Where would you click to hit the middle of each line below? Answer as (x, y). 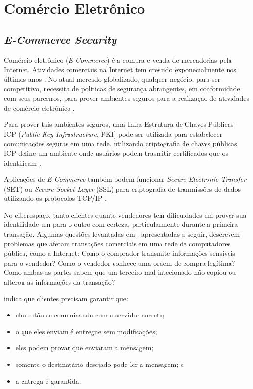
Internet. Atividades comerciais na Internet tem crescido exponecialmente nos (120, 69)
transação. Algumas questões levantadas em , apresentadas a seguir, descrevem (122, 234)
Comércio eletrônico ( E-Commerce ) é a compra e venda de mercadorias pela (118, 60)
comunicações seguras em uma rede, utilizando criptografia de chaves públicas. (122, 143)
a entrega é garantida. (48, 380)
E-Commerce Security (60, 39)
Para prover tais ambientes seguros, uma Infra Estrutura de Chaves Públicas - (121, 124)
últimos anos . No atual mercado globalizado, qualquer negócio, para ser (112, 79)
